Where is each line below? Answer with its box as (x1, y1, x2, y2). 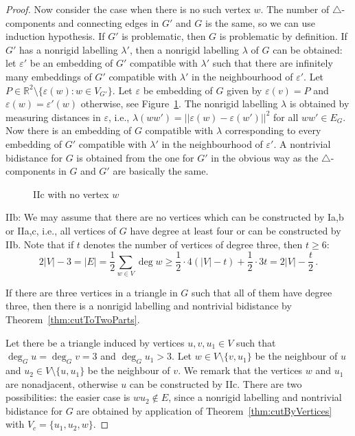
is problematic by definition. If (219, 29, 347, 43)
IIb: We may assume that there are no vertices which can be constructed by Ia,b (5, 210, 344, 224)
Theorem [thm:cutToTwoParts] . (5, 312, 140, 327)
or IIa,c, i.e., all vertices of (5, 223, 117, 237)
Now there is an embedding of (5, 123, 132, 138)
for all (273, 109, 299, 124)
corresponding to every (225, 123, 321, 138)
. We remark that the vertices (178, 363, 303, 378)
